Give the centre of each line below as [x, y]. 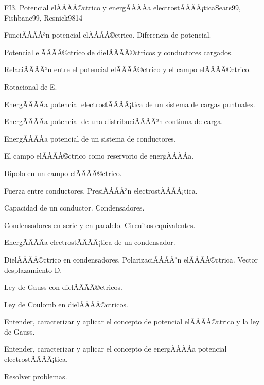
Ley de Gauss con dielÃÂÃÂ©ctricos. [63, 287]
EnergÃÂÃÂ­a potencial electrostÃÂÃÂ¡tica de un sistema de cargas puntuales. [130, 104]
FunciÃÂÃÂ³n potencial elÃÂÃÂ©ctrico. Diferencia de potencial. [108, 35]
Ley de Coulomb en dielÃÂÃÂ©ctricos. [66, 304]
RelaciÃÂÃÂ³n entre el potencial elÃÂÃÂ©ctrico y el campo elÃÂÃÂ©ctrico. [128, 69]
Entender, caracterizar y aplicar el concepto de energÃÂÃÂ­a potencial [116, 349]
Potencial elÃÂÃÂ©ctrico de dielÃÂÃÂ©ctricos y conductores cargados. [119, 52]
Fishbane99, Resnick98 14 [43, 17]
